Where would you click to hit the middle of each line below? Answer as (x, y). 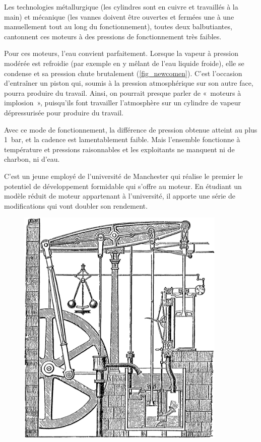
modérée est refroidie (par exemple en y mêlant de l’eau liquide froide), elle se (124, 63)
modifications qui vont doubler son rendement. (76, 205)
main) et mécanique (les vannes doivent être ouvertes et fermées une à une (119, 16)
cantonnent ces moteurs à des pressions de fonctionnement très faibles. (113, 36)
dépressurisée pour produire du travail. (64, 112)
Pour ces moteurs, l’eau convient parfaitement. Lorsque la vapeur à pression (121, 53)
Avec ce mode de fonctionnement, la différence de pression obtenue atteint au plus (131, 129)
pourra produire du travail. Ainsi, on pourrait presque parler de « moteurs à (123, 92)
